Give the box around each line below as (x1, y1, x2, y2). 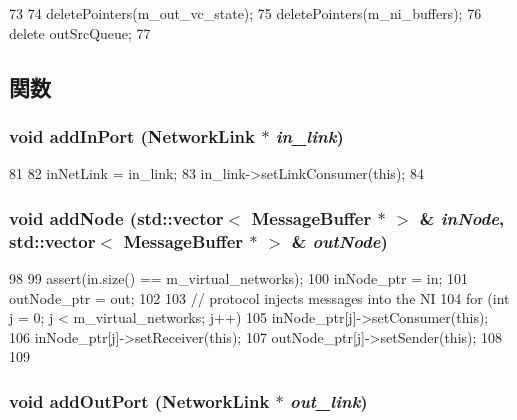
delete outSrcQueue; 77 (9, 22, 151, 43)
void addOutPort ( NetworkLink (9, 388, 270, 413)
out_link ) (290, 388, 368, 413)
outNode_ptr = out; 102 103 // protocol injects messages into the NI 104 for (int (9, 287, 510, 308)
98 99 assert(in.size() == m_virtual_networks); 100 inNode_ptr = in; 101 (9, 267, 468, 288)
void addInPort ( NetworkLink (9, 123, 255, 148)
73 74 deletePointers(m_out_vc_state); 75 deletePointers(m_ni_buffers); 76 (9, 3, 482, 23)
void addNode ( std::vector (9, 205, 224, 230)
